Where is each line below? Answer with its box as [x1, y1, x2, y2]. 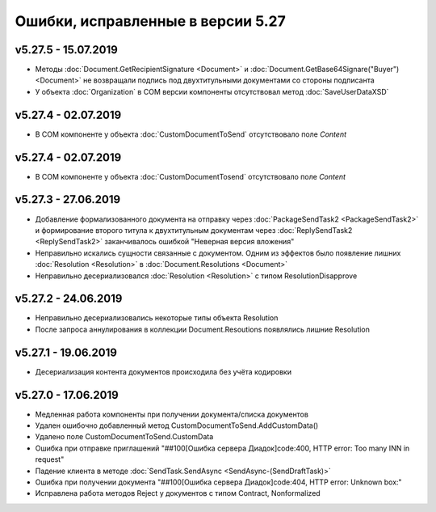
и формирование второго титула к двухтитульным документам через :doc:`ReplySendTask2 [35, 225, 353, 235]
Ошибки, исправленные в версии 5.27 [15, 12, 286, 30]
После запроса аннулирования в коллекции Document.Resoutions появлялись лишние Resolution [35, 324, 371, 334]
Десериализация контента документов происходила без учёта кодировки [35, 366, 292, 376]
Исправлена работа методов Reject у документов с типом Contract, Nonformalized [35, 489, 321, 498]
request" [35, 455, 65, 464]
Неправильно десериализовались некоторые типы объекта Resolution [35, 313, 279, 323]
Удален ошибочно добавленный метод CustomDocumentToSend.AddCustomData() [35, 421, 319, 430]
